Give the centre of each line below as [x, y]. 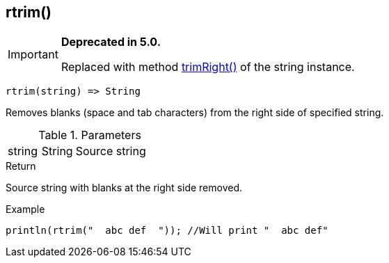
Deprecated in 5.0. [111, 42]
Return [21, 166]
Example [25, 209]
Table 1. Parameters [90, 135]
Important [33, 55]
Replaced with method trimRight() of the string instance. [208, 67]
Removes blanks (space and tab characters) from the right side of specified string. [195, 113]
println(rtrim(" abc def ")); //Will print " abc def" [167, 231]
